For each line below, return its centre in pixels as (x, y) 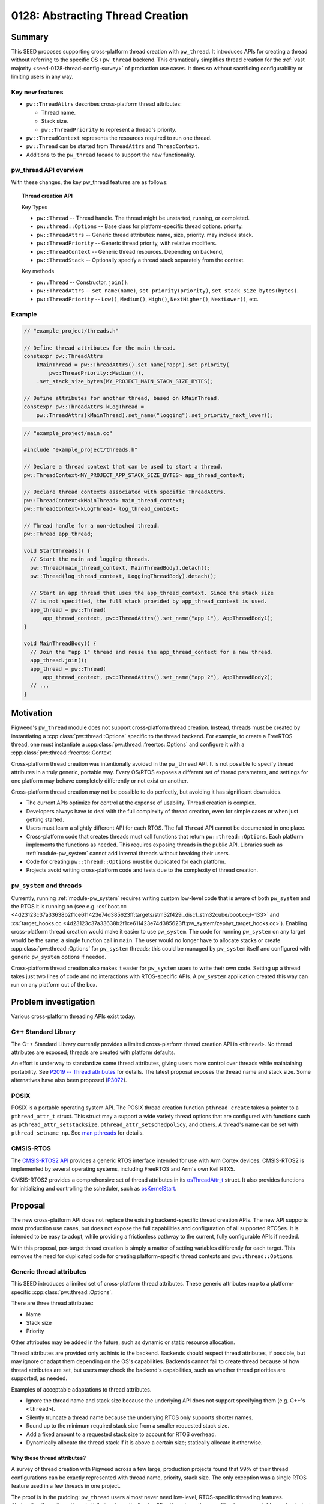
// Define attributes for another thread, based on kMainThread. (122, 398)
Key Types (35, 207)
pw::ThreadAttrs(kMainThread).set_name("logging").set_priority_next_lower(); (155, 415)
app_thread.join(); (59, 661)
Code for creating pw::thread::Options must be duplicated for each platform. (126, 862)
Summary (30, 37)
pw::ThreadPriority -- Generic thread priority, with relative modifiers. (127, 243)
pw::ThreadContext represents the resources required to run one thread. (119, 138)
